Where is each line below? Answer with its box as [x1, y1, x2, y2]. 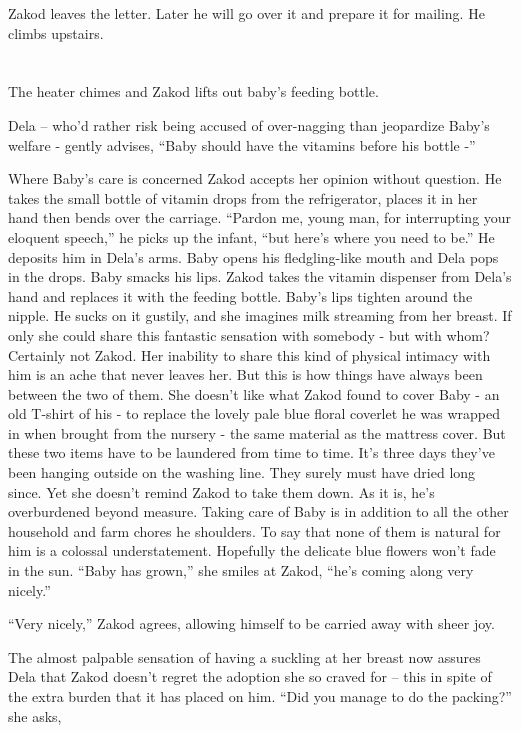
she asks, [8, 705, 62, 726]
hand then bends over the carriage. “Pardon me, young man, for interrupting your [8, 207, 512, 228]
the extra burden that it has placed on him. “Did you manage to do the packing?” [8, 686, 512, 706]
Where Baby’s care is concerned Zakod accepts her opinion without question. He [8, 168, 502, 189]
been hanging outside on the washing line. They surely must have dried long [8, 462, 476, 483]
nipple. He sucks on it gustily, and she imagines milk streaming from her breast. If [8, 305, 512, 326]
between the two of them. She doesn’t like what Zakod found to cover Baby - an [8, 383, 500, 404]
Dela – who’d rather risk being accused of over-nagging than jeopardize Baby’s [8, 114, 490, 135]
